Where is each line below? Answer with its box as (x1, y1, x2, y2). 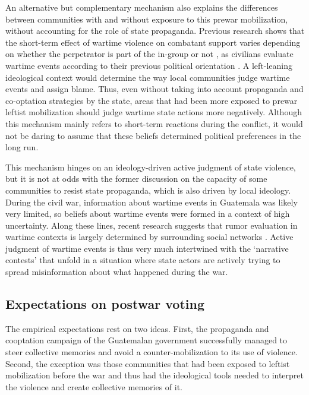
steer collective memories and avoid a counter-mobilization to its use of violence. (5, 346, 298, 358)
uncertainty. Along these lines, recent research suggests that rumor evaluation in (5, 219, 298, 231)
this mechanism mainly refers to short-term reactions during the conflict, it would (5, 117, 303, 129)
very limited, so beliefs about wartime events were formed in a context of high (5, 207, 290, 220)
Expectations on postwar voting (5, 295, 204, 313)
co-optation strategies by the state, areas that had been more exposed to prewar (5, 94, 298, 106)
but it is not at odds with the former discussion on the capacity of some (5, 172, 267, 185)
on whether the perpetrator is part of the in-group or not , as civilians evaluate (5, 48, 294, 60)
